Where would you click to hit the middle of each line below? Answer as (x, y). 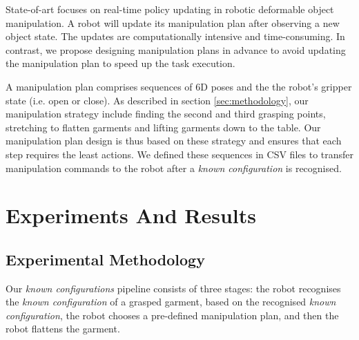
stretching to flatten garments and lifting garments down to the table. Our (163, 127)
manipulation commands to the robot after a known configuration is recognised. (174, 168)
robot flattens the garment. (63, 329)
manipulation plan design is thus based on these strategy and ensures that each (174, 141)
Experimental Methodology (105, 259)
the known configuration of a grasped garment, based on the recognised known (171, 302)
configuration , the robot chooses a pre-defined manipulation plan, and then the (172, 315)
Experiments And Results (131, 215)
